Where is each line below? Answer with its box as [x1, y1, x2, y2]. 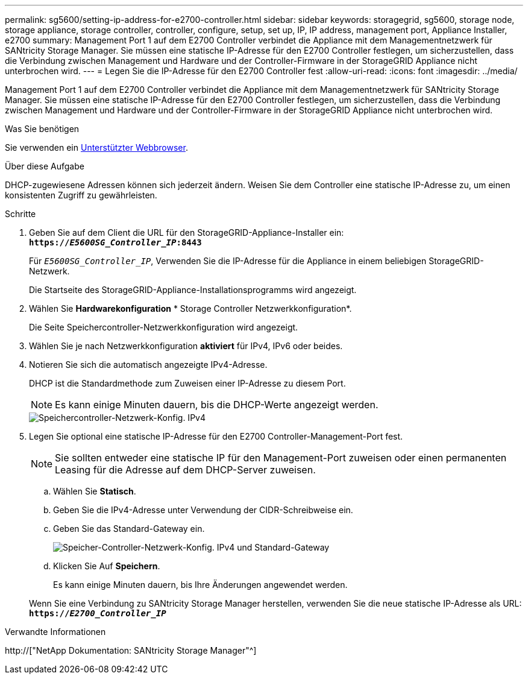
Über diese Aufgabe [5, 161, 84, 171]
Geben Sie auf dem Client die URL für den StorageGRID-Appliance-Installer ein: [29, 227, 344, 238]
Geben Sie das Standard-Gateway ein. [53, 523, 205, 534]
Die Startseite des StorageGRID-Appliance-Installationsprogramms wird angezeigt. [29, 285, 357, 295]
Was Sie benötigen [5, 124, 80, 134]
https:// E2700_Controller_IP [29, 608, 166, 618]
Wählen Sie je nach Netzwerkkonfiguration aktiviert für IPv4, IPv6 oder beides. [29, 341, 343, 351]
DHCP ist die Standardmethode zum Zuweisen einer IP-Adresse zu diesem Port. [29, 378, 346, 388]
